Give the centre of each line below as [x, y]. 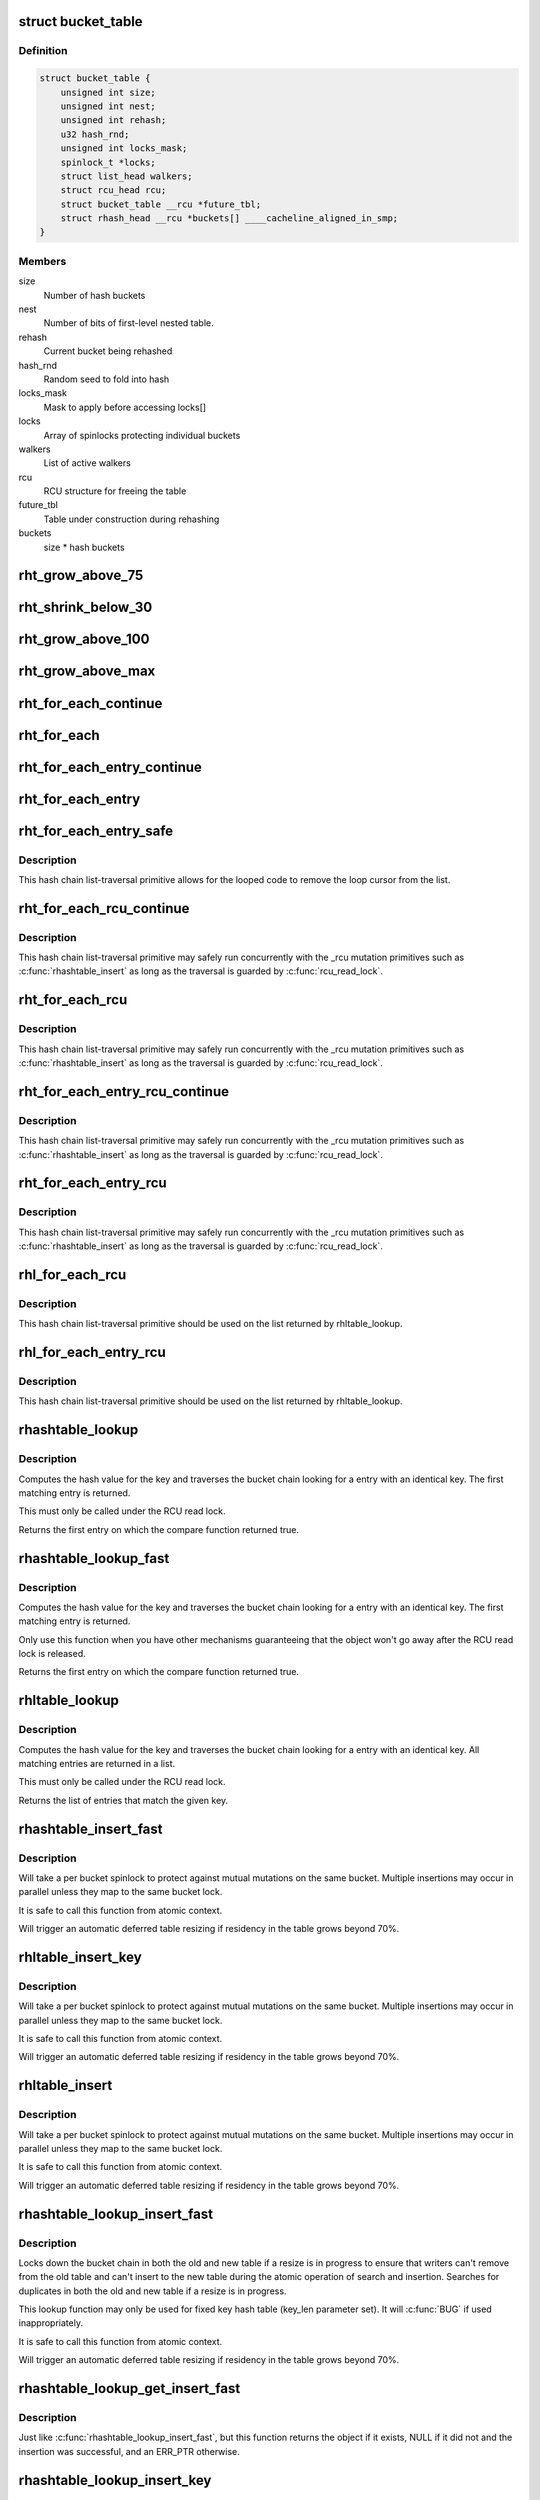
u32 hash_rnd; [95, 134]
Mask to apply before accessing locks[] [125, 407]
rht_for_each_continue [90, 703]
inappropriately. [51, 2323]
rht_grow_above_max [87, 671]
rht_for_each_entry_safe [96, 830]
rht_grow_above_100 [84, 639]
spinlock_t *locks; [108, 162]
